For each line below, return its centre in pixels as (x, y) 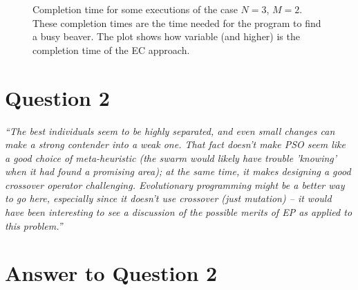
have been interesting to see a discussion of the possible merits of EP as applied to (179, 212)
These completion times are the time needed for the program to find (177, 22)
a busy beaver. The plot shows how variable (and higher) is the (166, 36)
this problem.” (34, 225)
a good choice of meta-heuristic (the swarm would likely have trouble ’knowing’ (171, 157)
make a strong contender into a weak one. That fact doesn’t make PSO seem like (175, 144)
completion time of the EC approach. (111, 49)
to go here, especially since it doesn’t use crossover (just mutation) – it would (168, 198)
